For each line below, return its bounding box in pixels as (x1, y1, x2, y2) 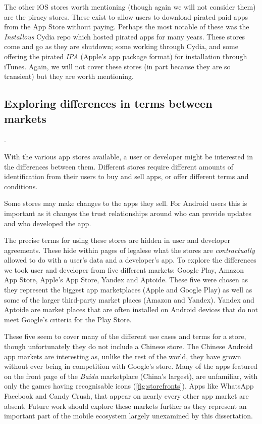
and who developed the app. (4, 218, 91, 228)
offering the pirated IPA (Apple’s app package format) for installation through (4, 51, 247, 61)
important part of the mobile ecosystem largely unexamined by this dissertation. (4, 410, 253, 421)
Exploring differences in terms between (4, 96, 213, 111)
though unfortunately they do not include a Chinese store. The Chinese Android (4, 341, 253, 352)
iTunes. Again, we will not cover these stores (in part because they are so (4, 61, 231, 71)
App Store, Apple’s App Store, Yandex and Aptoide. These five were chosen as (4, 274, 248, 285)
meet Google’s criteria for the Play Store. (4, 314, 132, 324)
